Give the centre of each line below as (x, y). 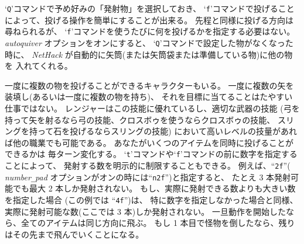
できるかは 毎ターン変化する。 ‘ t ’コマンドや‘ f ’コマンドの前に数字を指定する (151, 154)
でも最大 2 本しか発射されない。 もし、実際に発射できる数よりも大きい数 (154, 188)
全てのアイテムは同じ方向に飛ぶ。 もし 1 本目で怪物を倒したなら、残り (158, 223)
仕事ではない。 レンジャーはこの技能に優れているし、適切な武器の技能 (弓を (152, 108)
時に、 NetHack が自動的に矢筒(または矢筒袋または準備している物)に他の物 (149, 54)
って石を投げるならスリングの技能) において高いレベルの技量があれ (167, 131)
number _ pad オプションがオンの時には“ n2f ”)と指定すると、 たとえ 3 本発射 (148, 177)
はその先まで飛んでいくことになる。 (74, 234)
